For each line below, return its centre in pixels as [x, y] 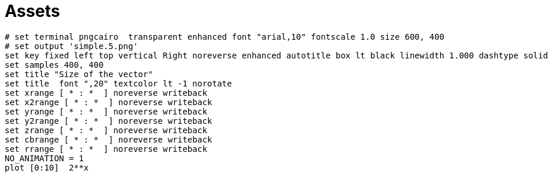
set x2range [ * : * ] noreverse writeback [109, 102]
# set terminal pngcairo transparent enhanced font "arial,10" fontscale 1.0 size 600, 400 [225, 37]
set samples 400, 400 [54, 65]
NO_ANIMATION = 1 [44, 158]
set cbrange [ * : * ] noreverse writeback [109, 139]
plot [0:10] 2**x [47, 167]
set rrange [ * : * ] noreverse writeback [106, 149]
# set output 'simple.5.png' [71, 46]
